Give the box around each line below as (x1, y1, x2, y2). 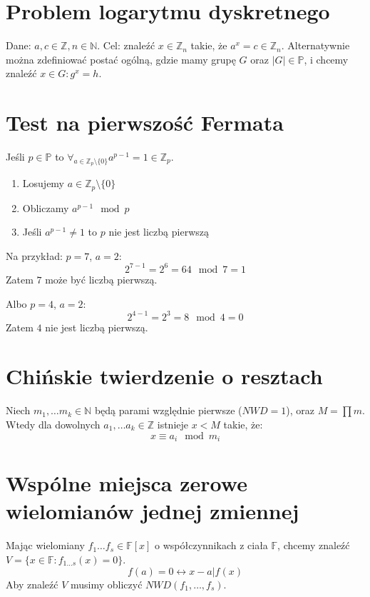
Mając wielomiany (6, 538, 85, 553)
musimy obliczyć (70, 576, 143, 591)
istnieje (157, 416, 188, 431)
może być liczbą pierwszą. (45, 271, 158, 286)
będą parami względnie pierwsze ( (94, 403, 242, 418)
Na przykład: (6, 248, 63, 263)
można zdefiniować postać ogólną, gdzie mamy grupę (6, 51, 236, 66)
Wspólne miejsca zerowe (6, 468, 247, 498)
